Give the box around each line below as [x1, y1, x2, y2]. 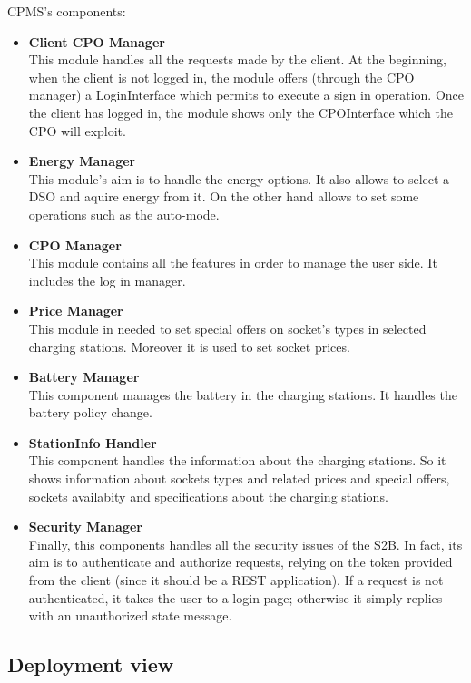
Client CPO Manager [28, 32, 165, 51]
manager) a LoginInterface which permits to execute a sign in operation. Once [28, 85, 465, 104]
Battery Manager [28, 367, 140, 386]
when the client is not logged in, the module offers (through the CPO [28, 67, 415, 86]
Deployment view [7, 650, 174, 678]
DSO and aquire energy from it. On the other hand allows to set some [28, 187, 419, 206]
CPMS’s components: [7, 2, 126, 20]
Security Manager [28, 517, 142, 536]
